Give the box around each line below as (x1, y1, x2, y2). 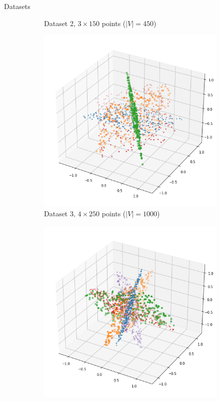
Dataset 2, (44, 18, 75, 28)
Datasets (4, 1, 30, 11)
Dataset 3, (44, 208, 75, 219)
